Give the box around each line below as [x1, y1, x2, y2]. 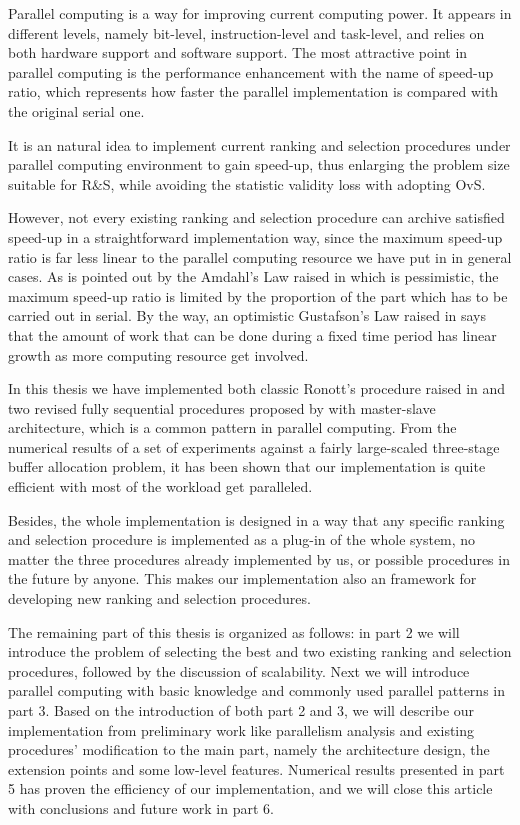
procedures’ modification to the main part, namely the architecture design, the [8, 739, 490, 760]
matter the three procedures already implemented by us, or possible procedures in [8, 548, 510, 569]
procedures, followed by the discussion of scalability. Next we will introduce [8, 660, 470, 681]
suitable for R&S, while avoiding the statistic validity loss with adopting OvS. [8, 173, 486, 194]
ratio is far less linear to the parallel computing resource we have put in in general [8, 246, 512, 267]
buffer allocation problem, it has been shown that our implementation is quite [8, 456, 486, 477]
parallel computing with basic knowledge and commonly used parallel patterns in [8, 680, 505, 701]
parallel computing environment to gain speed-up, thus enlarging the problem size [8, 154, 510, 175]
